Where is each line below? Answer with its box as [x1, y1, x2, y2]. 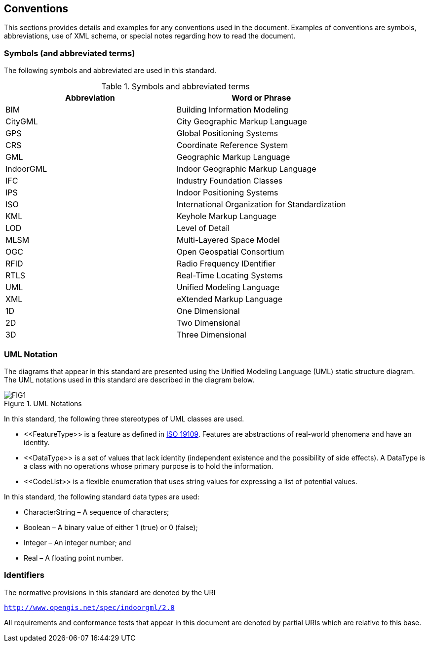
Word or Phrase [232, 93, 291, 103]
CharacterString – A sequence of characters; [24, 507, 169, 516]
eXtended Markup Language [176, 294, 282, 304]
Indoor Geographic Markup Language [176, 164, 316, 174]
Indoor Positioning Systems [176, 188, 278, 198]
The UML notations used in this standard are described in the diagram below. [4, 375, 255, 384]
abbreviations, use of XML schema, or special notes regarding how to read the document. [4, 32, 296, 40]
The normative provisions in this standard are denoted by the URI [4, 588, 216, 597]
